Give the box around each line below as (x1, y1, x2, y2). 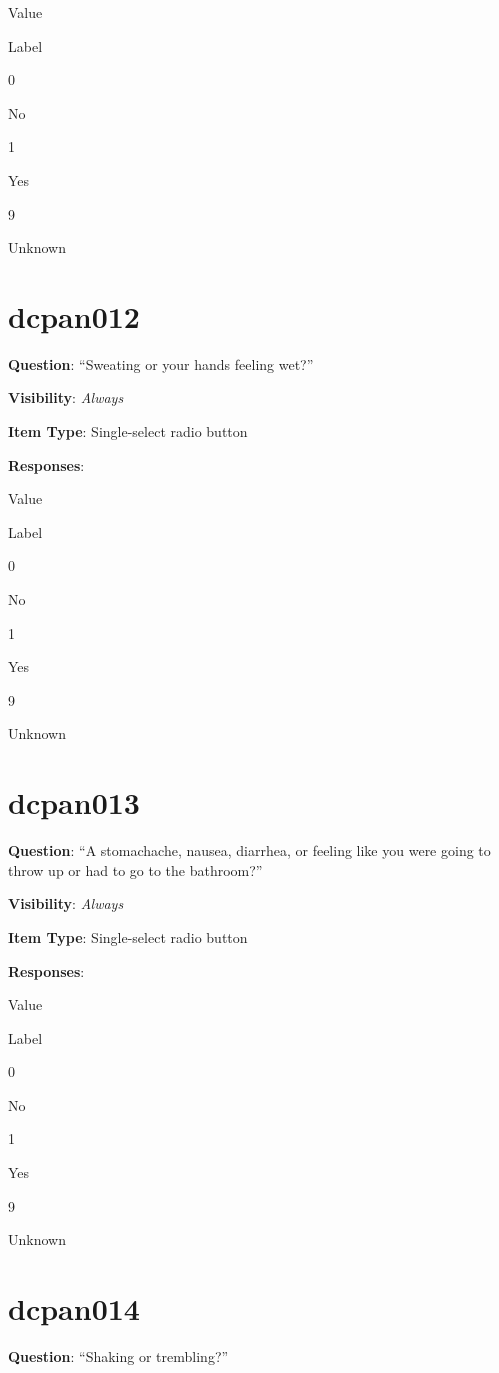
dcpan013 (8, 782, 140, 823)
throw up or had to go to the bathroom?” (8, 859, 263, 880)
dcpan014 (8, 1288, 140, 1329)
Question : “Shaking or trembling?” (8, 1345, 229, 1366)
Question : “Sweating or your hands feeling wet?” (8, 353, 314, 374)
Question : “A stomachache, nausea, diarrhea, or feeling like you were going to (8, 840, 491, 861)
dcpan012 (8, 295, 140, 336)
